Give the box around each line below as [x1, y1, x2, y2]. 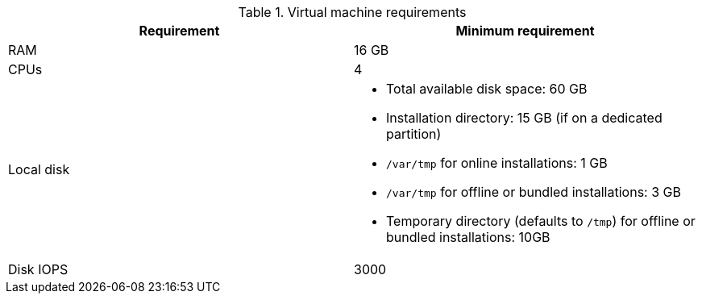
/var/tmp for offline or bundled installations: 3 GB [386, 184, 681, 200]
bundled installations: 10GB [386, 229, 550, 245]
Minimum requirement [455, 23, 595, 39]
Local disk [8, 161, 70, 177]
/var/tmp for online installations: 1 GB [386, 155, 608, 171]
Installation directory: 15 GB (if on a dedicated [386, 110, 663, 126]
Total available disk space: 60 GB [386, 81, 588, 97]
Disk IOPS [8, 261, 69, 277]
